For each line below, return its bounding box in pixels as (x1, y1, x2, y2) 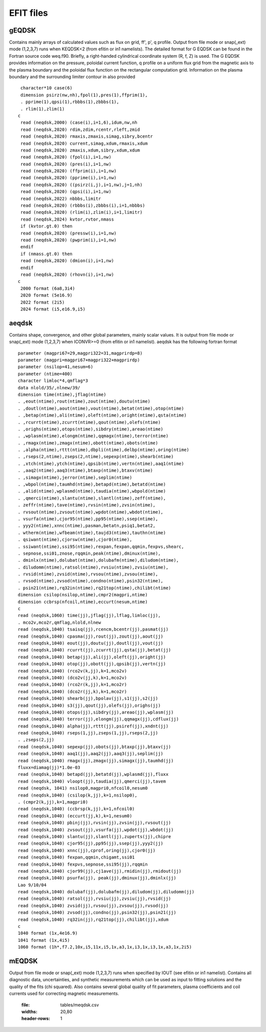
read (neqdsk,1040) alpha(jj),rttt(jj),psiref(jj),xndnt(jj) (18, 723, 168, 729)
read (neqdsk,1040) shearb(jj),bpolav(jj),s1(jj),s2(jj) (18, 696, 159, 701)
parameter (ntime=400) (18, 371, 73, 377)
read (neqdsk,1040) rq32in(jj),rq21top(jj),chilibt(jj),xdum (18, 917, 168, 922)
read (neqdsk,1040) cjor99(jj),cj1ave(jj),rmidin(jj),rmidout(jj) (18, 868, 182, 874)
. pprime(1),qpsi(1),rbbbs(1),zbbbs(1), (20, 99, 119, 105)
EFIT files (9, 7, 48, 18)
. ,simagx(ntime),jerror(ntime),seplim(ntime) (18, 474, 133, 480)
